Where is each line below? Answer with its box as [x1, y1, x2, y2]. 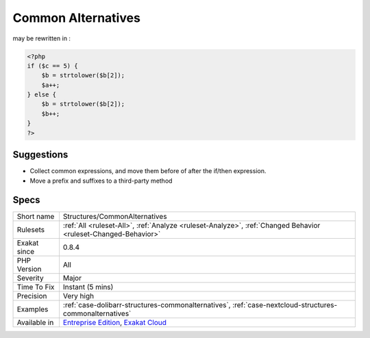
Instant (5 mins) [62, 283, 114, 292]
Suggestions [12, 149, 69, 161]
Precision [16, 291, 47, 301]
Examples [16, 304, 49, 314]
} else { [27, 91, 57, 99]
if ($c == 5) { [27, 62, 78, 70]
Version [16, 264, 42, 274]
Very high [62, 291, 95, 301]
